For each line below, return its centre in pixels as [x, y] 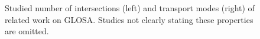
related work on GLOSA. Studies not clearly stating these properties [129, 19]
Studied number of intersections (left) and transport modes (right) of [130, 8]
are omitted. [27, 31]
